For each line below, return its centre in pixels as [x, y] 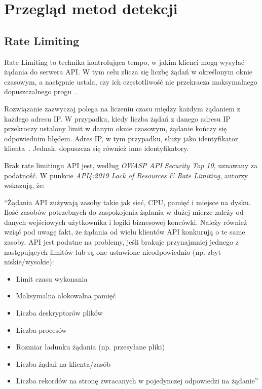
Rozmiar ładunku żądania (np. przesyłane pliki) [90, 347]
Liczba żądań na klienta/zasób [63, 363]
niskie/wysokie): [29, 262]
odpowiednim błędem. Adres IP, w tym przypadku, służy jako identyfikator [121, 138]
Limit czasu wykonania [52, 278]
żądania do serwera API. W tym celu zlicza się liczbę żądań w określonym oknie [128, 72]
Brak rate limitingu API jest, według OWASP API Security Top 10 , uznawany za [131, 165]
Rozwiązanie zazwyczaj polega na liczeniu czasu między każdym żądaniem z [122, 108]
